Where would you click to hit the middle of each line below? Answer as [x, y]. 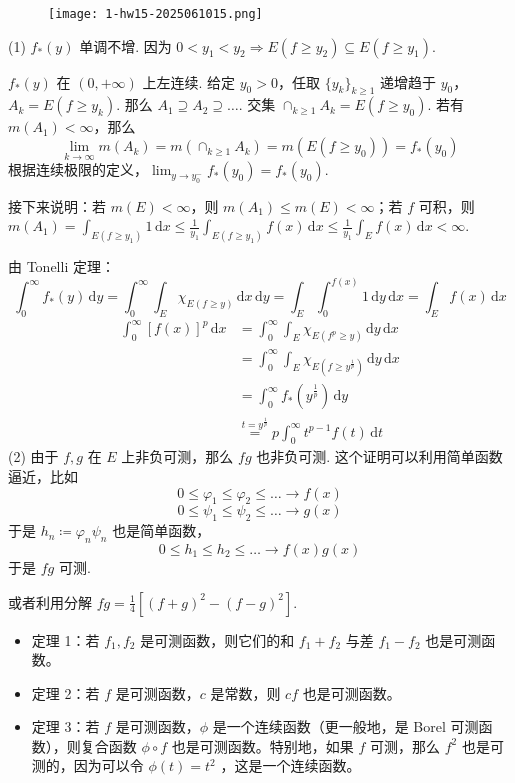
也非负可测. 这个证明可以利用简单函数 [379, 456]
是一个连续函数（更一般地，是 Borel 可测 [345, 726]
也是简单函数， [161, 530]
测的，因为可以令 [87, 765]
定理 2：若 [65, 692]
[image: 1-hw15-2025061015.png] [155, 14]
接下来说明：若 [57, 205]
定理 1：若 [65, 639]
